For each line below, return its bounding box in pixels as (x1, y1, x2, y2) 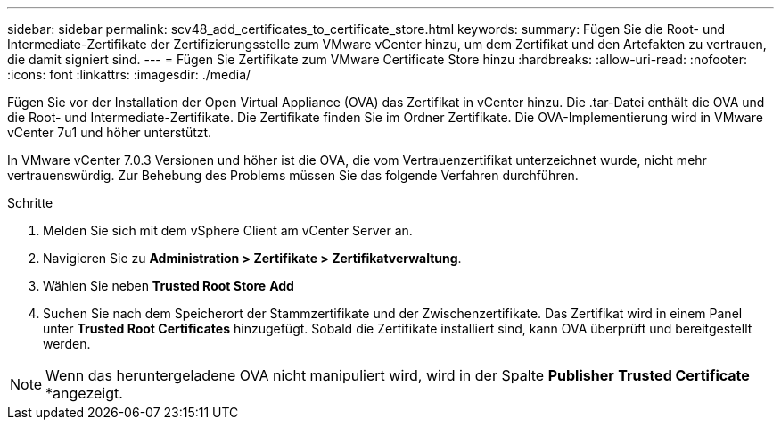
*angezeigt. (45, 384, 123, 402)
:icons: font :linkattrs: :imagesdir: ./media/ (7, 67, 251, 82)
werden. (43, 336, 91, 351)
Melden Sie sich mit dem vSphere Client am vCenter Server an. (43, 223, 413, 238)
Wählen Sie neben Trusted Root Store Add (43, 278, 294, 293)
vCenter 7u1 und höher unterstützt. (7, 125, 212, 140)
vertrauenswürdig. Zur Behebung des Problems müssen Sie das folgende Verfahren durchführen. (7, 168, 579, 183)
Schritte (7, 195, 53, 210)
